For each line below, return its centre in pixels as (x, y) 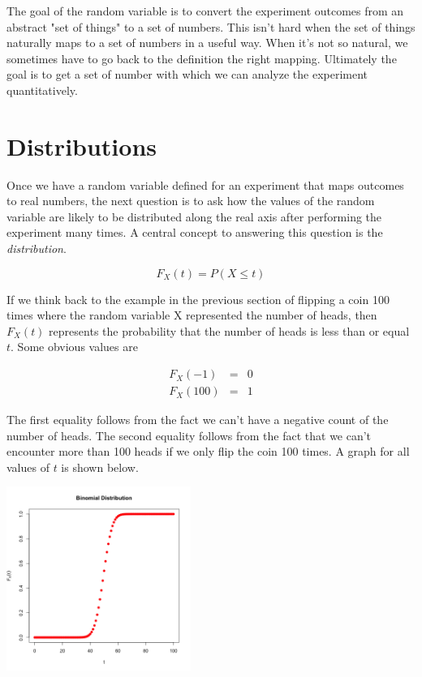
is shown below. (100, 467)
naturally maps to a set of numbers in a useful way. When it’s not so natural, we (207, 43)
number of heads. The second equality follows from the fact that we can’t (189, 435)
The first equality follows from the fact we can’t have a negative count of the (198, 420)
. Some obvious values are (74, 347)
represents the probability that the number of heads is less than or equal (229, 330)
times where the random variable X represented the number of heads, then (192, 315)
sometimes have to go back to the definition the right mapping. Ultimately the (202, 58)
